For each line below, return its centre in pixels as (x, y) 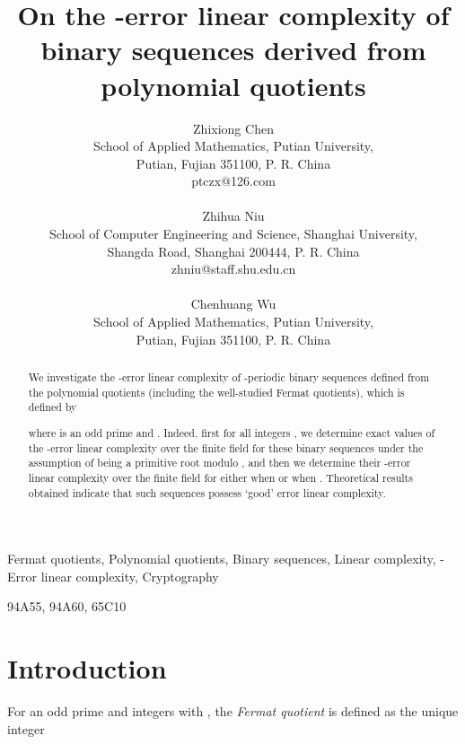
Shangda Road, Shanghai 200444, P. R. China (233, 251)
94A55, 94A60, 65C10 (67, 606)
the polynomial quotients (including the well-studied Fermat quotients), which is (216, 392)
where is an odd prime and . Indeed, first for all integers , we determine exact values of (232, 432)
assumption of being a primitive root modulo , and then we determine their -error (219, 463)
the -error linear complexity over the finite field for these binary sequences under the (226, 447)
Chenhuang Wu (233, 304)
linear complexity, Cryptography (130, 576)
